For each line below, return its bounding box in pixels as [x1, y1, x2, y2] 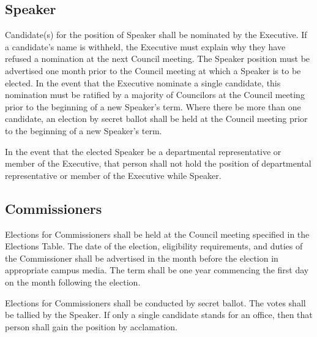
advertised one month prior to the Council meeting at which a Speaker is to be [5, 64, 301, 77]
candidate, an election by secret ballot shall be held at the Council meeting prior [5, 112, 308, 125]
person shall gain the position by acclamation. [5, 320, 177, 333]
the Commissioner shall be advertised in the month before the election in [5, 251, 278, 264]
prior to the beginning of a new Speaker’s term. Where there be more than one [5, 100, 301, 113]
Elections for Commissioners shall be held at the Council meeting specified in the [5, 227, 310, 240]
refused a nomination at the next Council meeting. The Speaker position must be [5, 52, 310, 65]
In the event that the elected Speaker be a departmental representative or [5, 145, 282, 157]
